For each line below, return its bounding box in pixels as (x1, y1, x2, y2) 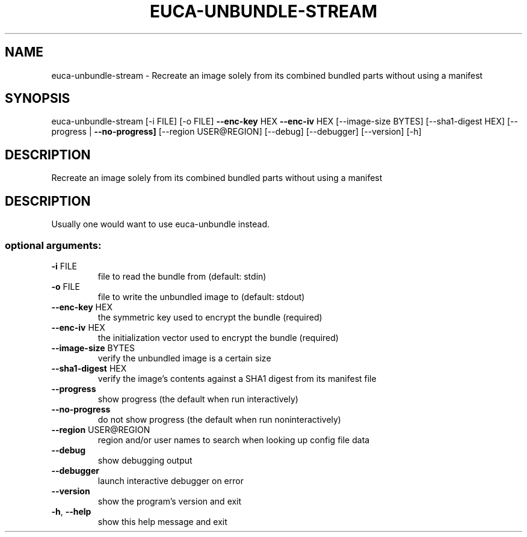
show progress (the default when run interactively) (97, 393, 298, 404)
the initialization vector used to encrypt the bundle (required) (97, 332, 339, 343)
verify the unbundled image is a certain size (97, 352, 271, 363)
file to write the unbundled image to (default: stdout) (97, 291, 305, 302)
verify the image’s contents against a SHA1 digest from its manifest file (97, 373, 377, 384)
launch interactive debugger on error (97, 475, 244, 486)
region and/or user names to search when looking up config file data (97, 434, 370, 445)
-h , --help (51, 506, 91, 517)
